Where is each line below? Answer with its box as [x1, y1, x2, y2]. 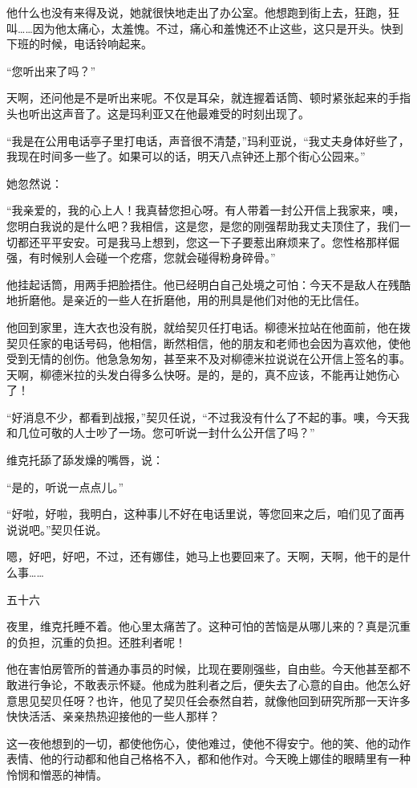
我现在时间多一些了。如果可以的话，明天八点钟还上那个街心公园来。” [6, 148, 366, 165]
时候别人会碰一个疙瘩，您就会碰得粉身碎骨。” [39, 249, 276, 266]
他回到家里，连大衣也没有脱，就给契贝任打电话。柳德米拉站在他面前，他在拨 [6, 318, 411, 335]
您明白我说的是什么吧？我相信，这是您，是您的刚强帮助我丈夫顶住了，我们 [6, 217, 399, 234]
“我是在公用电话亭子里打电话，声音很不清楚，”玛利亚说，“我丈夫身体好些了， [6, 132, 410, 149]
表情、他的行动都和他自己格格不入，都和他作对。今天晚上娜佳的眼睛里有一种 [6, 750, 411, 767]
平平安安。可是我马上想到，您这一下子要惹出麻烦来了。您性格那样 [39, 233, 388, 250]
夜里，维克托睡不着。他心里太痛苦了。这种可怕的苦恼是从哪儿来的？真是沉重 [6, 618, 411, 635]
